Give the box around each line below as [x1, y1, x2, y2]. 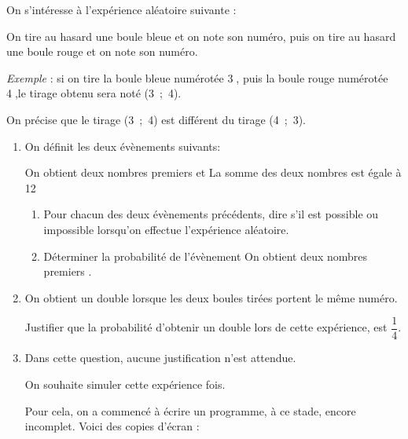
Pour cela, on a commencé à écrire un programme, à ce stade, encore [24, 402, 356, 419]
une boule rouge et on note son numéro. [6, 43, 198, 60]
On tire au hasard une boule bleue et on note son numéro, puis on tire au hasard [6, 27, 396, 44]
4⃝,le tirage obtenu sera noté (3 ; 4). [6, 85, 182, 101]
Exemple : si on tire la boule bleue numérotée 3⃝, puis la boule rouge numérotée [6, 69, 388, 86]
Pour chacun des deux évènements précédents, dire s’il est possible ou [43, 206, 379, 222]
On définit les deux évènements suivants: [24, 137, 221, 154]
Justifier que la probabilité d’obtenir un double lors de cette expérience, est [24, 319, 388, 335]
